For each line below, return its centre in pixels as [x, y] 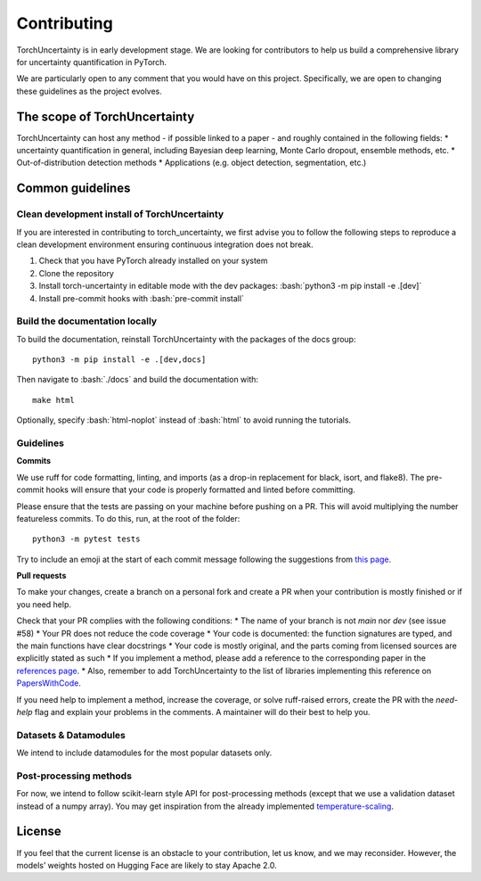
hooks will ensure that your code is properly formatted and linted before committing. [200, 490]
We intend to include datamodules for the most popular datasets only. [144, 753]
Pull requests [41, 576]
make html [53, 400]
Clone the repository [77, 273]
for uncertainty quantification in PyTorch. [92, 62]
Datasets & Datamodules [71, 735]
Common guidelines [73, 189]
